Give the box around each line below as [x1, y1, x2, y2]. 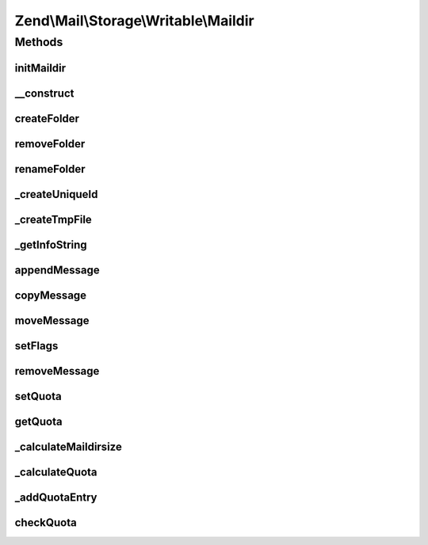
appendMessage [14, 263, 101, 276]
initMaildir [14, 61, 67, 74]
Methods [14, 35, 63, 49]
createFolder [14, 112, 79, 125]
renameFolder [14, 162, 86, 176]
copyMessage [14, 288, 87, 302]
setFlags [14, 339, 59, 353]
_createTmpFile [14, 212, 93, 226]
